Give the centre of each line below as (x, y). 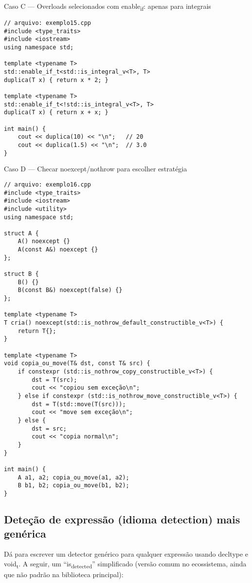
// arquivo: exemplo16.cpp (47, 184)
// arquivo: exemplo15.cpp (47, 23)
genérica (25, 533)
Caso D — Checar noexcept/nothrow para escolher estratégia (96, 169)
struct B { (21, 274)
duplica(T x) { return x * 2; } (56, 80)
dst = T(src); (54, 380)
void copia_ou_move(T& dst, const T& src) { (77, 364)
